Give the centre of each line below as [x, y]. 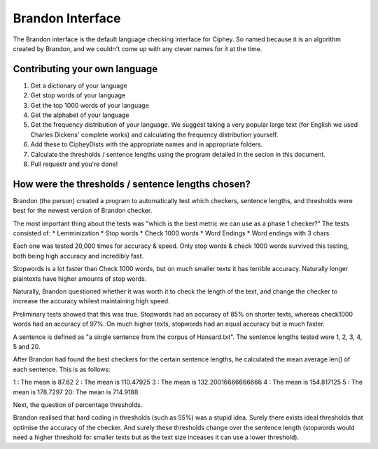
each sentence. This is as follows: [62, 369]
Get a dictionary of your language [79, 85]
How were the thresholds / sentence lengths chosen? [132, 184]
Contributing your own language [85, 69]
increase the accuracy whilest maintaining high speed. [92, 301]
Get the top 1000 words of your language [90, 105]
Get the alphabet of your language [80, 115]
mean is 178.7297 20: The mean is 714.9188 [76, 392]
